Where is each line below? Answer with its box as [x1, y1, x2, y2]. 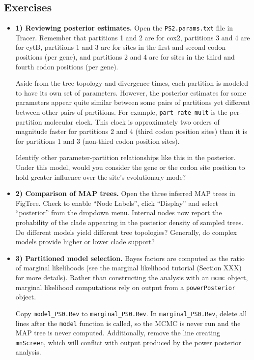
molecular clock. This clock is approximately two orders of [44, 116, 220, 127]
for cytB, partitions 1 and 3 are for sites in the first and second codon [15, 42, 226, 52]
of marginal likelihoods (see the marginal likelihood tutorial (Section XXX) [15, 262, 242, 273]
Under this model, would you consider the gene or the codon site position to [15, 162, 245, 172]
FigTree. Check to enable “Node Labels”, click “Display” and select [15, 197, 219, 208]
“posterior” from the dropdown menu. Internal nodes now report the [15, 207, 222, 218]
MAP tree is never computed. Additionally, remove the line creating [15, 327, 220, 338]
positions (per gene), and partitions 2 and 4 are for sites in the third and [15, 52, 235, 62]
